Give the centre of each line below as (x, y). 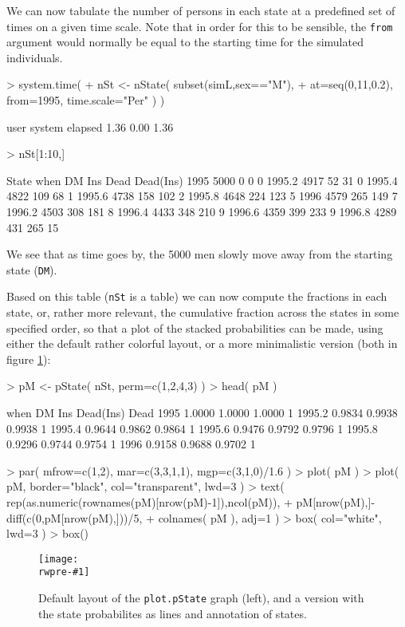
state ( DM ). (32, 269)
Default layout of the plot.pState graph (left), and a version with (201, 598)
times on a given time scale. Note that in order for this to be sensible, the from (200, 26)
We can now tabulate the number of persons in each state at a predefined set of (201, 10)
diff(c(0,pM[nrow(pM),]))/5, (75, 517)
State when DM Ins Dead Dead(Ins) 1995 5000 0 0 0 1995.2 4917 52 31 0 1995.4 (202, 180)
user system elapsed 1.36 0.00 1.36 (90, 126)
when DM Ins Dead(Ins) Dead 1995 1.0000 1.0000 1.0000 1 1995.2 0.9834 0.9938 (202, 413)
